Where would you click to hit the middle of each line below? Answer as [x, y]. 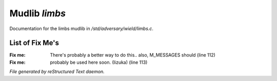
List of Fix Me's [34, 43]
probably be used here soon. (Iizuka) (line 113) [99, 62]
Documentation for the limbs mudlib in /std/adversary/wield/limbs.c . [82, 29]
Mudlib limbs [38, 13]
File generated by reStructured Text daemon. [57, 72]
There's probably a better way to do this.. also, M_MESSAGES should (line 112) [133, 55]
